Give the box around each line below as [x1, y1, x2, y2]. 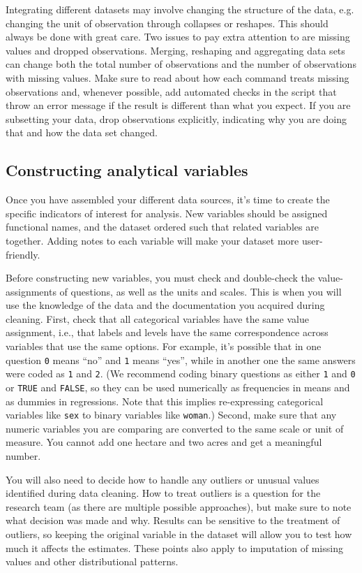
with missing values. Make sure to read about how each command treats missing [6, 70, 349, 85]
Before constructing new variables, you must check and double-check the [6, 270, 315, 285]
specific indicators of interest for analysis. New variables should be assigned [6, 205, 328, 220]
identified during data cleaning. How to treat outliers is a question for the [6, 486, 321, 500]
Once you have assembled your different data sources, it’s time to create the [6, 192, 330, 207]
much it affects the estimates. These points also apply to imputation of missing [6, 540, 343, 555]
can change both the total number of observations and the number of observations [6, 57, 356, 71]
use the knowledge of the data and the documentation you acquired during [6, 298, 325, 312]
